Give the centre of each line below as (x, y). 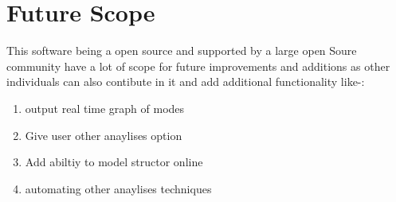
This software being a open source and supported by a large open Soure (182, 50)
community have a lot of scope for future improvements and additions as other (198, 66)
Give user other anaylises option (104, 135)
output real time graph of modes (105, 108)
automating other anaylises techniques (118, 188)
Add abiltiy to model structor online (114, 162)
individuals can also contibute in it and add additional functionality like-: (186, 82)
